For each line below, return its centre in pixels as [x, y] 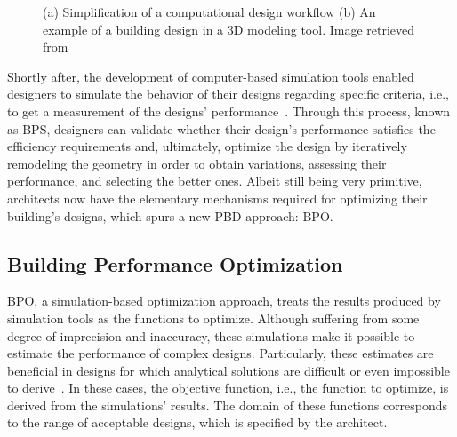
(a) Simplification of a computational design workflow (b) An [209, 12]
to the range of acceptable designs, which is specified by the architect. [197, 422]
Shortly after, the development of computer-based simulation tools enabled [211, 76]
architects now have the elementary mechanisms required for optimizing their [217, 198]
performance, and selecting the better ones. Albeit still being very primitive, [215, 181]
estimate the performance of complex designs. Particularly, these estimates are [220, 353]
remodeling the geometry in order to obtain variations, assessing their [197, 163]
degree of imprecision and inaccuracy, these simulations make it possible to [211, 335]
